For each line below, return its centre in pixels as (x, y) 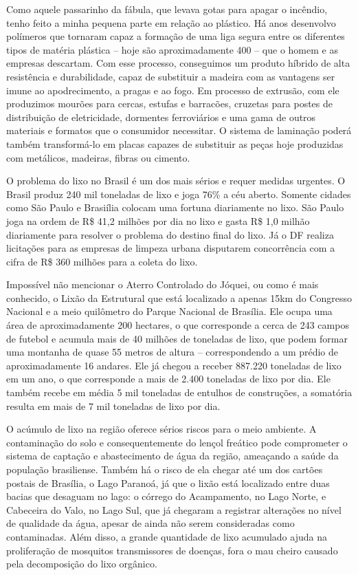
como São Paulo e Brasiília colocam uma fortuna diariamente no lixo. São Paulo (175, 207)
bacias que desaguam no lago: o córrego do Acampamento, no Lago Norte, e (166, 496)
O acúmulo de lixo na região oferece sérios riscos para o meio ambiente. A (161, 429)
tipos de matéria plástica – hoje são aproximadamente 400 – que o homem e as (172, 49)
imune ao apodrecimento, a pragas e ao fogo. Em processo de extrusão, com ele (173, 90)
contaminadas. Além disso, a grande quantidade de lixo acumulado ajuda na (167, 536)
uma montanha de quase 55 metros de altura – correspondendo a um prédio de (172, 352)
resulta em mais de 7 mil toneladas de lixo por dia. (113, 405)
